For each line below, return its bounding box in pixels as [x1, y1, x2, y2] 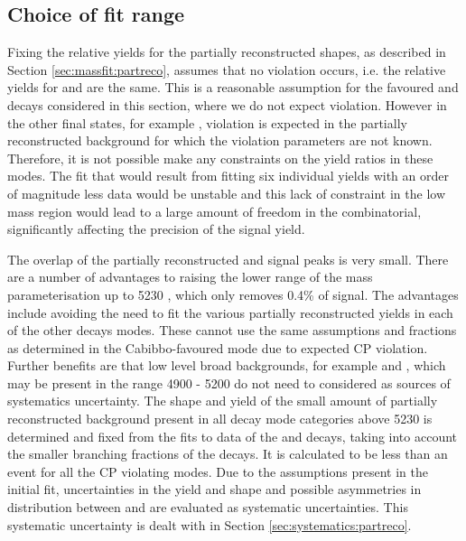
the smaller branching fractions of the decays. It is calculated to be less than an [7, 444, 448, 463]
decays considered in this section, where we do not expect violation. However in [7, 95, 447, 114]
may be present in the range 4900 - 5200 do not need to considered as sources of [7, 373, 451, 392]
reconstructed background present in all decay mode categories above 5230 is [7, 409, 433, 428]
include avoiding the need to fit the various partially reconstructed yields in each [7, 303, 453, 322]
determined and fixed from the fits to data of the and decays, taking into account [7, 426, 458, 445]
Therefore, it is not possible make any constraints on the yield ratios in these [7, 148, 433, 167]
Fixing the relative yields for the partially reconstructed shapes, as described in [7, 42, 446, 61]
